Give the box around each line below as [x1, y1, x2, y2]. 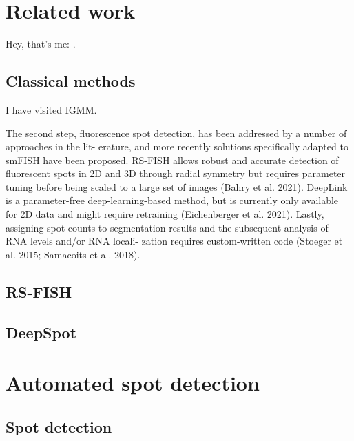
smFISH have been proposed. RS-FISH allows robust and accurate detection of [6, 152, 339, 167]
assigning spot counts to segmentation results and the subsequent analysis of [6, 220, 329, 234]
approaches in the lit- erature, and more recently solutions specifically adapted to [6, 139, 348, 154]
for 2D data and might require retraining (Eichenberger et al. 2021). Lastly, [6, 207, 324, 221]
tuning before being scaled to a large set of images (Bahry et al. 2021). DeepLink [6, 179, 348, 194]
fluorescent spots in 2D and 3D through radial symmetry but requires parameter [6, 166, 346, 181]
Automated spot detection [6, 369, 260, 397]
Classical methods [6, 70, 136, 92]
